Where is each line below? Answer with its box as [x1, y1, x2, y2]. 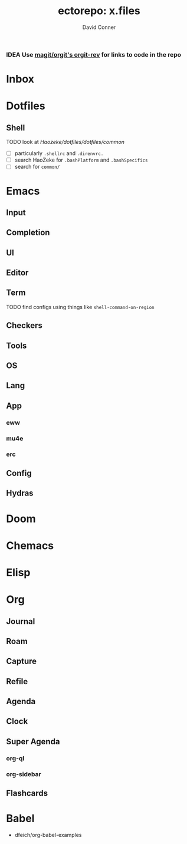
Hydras [6, 488, 34, 498]
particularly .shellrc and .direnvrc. [14, 150, 104, 157]
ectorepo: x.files [58, 4, 140, 18]
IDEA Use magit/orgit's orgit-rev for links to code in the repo [6, 50, 182, 58]
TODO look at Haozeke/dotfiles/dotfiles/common [6, 139, 125, 146]
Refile [6, 676, 28, 687]
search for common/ [14, 163, 60, 170]
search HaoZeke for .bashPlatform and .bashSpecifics [14, 156, 148, 163]
